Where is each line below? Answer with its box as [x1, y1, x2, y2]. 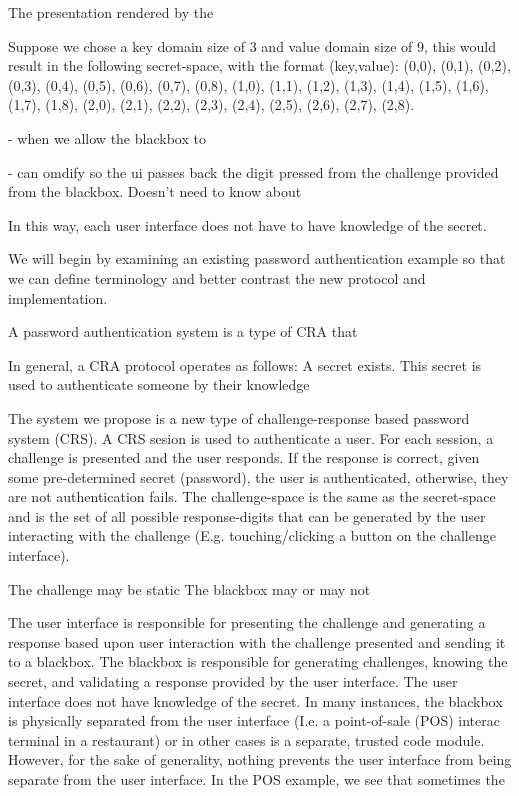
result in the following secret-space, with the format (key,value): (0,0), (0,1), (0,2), [8, 55, 511, 76]
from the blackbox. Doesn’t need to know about [8, 181, 302, 202]
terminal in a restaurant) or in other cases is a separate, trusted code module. [8, 729, 485, 750]
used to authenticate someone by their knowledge [8, 374, 310, 395]
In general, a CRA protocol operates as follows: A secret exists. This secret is [8, 354, 482, 375]
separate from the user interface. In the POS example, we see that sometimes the [8, 769, 505, 789]
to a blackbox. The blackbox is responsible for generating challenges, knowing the [8, 651, 508, 672]
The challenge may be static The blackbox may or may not [8, 578, 371, 599]
